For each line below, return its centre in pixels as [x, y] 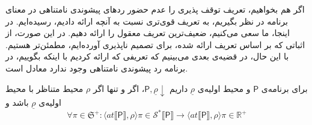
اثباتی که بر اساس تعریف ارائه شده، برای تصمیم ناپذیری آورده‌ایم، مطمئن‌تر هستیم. [155, 44]
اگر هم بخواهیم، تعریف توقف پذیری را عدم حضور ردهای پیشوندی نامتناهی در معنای [155, 9]
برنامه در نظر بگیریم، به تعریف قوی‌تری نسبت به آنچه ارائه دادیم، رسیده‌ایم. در [147, 21]
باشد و [17, 102]
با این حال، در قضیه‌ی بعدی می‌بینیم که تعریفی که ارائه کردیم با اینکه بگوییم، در [147, 56]
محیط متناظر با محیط [44, 88]
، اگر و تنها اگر [119, 88]
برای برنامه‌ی [284, 88]
